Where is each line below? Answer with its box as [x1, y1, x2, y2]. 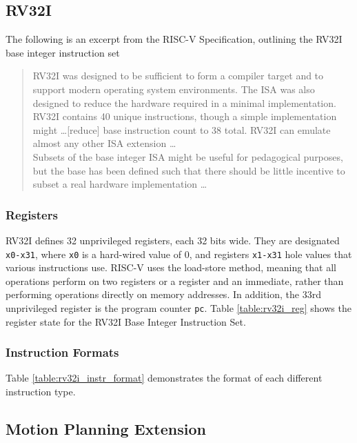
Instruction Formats [6, 344, 119, 361]
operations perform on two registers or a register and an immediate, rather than [6, 273, 344, 288]
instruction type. [6, 384, 76, 399]
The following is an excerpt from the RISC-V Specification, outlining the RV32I [6, 32, 343, 46]
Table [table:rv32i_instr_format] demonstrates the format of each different [6, 371, 323, 385]
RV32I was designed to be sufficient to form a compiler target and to [32, 68, 324, 83]
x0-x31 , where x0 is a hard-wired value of [6, 246, 182, 261]
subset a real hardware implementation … [32, 177, 207, 191]
